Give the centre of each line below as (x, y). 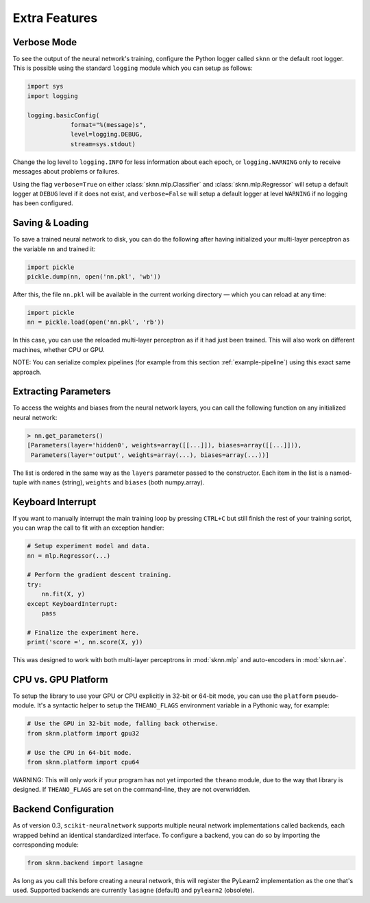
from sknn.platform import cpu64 (83, 762)
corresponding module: (46, 845)
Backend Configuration (63, 809)
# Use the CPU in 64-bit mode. (80, 752)
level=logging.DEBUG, (107, 134)
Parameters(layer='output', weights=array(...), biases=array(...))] (150, 455)
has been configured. (43, 203)
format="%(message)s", (108, 125)
